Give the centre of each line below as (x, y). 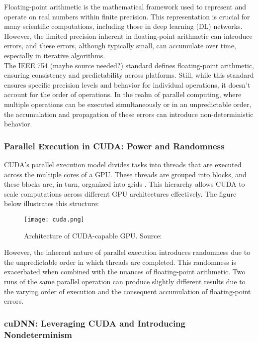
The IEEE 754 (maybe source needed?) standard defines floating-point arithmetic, (129, 65)
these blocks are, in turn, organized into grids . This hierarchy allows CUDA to (125, 184)
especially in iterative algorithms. (55, 55)
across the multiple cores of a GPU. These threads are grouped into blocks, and (125, 174)
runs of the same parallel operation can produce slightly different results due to (125, 281)
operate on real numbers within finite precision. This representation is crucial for (127, 16)
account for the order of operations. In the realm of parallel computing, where (123, 94)
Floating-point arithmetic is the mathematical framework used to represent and (125, 6)
